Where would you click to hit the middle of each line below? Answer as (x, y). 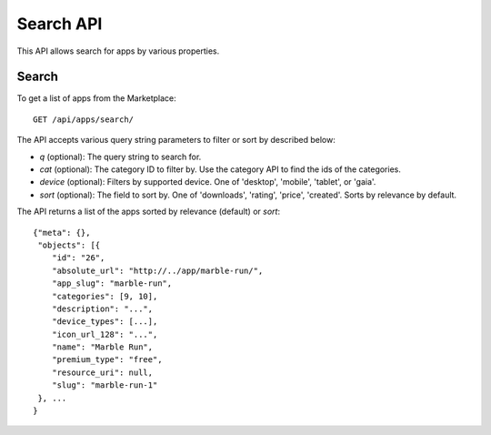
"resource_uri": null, (102, 372)
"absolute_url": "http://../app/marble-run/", (157, 270)
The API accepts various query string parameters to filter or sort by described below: (176, 140)
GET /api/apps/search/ (84, 119)
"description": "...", (102, 309)
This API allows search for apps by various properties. (118, 51)
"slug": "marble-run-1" (105, 385)
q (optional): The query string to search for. (120, 157)
